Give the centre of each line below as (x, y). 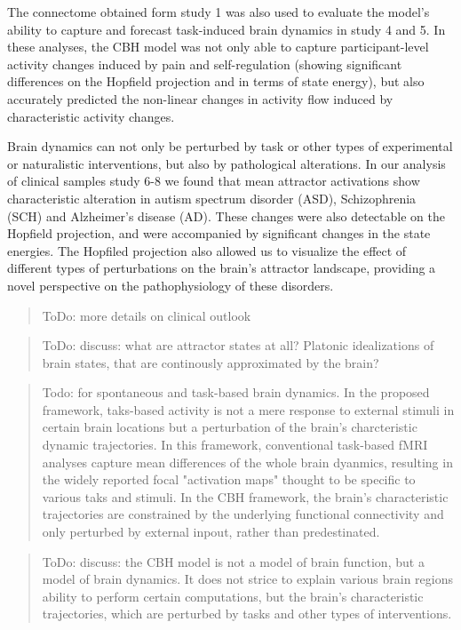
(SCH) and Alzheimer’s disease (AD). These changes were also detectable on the (226, 215)
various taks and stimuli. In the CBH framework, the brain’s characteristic (245, 496)
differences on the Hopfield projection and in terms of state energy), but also (216, 81)
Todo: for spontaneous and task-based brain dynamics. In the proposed (236, 392)
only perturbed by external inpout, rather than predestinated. (211, 532)
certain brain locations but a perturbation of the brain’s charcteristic (230, 427)
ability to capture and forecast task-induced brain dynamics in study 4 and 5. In (227, 29)
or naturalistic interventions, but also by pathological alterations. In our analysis (227, 163)
